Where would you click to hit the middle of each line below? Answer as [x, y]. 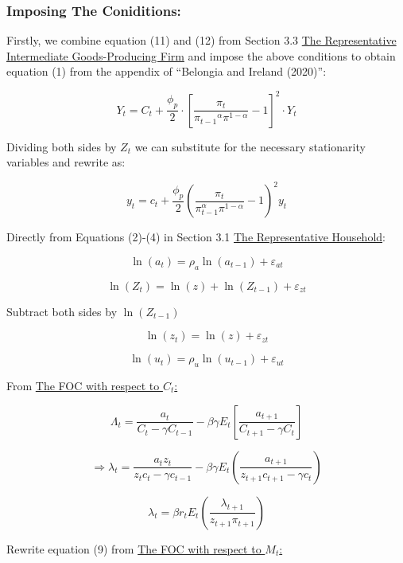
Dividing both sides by [62, 146]
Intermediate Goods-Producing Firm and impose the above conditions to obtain [201, 55]
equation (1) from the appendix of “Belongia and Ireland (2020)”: [167, 71]
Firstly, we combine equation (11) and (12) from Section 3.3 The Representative [201, 40]
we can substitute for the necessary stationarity [250, 146]
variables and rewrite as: [66, 162]
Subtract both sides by [62, 311]
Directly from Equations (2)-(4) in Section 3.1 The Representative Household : [196, 237]
